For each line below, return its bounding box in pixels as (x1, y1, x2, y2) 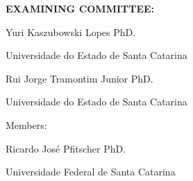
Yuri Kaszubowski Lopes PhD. (6, 24, 136, 39)
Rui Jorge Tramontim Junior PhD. (6, 71, 153, 85)
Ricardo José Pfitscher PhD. (6, 141, 126, 155)
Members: (6, 117, 47, 132)
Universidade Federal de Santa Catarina (6, 164, 176, 179)
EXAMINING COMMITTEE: (6, 1, 155, 15)
